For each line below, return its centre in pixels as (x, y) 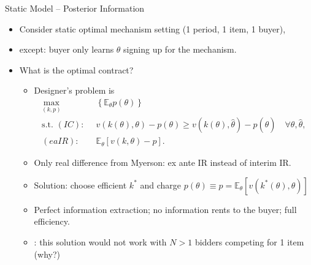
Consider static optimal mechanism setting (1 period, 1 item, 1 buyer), (152, 28)
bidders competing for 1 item (249, 242)
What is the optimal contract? (76, 69)
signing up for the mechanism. (180, 49)
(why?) (47, 254)
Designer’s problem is (74, 90)
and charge (161, 185)
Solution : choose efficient (80, 185)
